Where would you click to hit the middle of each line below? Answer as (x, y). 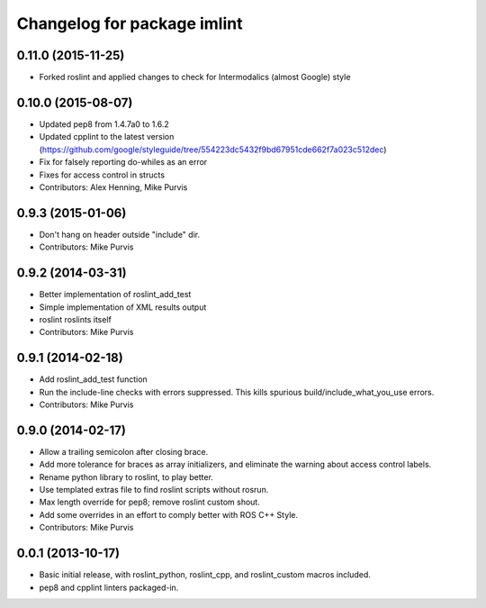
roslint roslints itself (75, 319)
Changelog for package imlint (130, 23)
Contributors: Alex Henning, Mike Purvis (113, 187)
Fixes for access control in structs (102, 175)
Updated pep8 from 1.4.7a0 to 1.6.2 (104, 124)
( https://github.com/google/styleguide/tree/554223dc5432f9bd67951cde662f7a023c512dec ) (213, 150)
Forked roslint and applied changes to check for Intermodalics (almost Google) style (195, 77)
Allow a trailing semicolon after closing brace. (124, 451)
